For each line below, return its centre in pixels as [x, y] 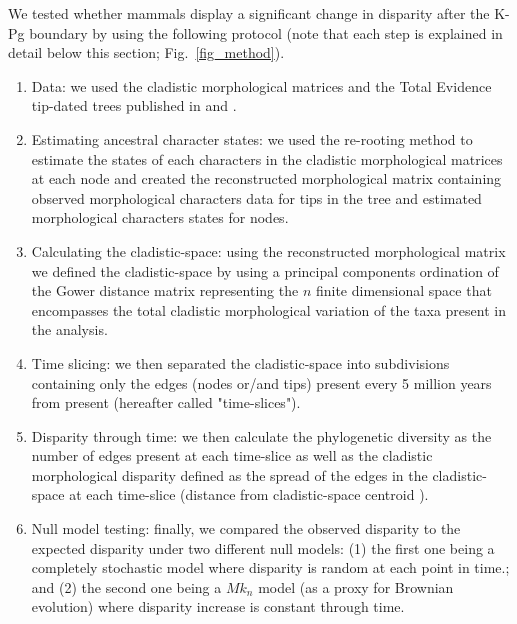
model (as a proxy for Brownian [356, 586]
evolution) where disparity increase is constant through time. [218, 606]
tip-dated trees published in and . [134, 105]
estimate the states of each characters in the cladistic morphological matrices [267, 158]
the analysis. [69, 329]
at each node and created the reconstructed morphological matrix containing [266, 178]
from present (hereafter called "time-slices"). [166, 402]
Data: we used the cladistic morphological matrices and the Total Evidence [261, 85]
